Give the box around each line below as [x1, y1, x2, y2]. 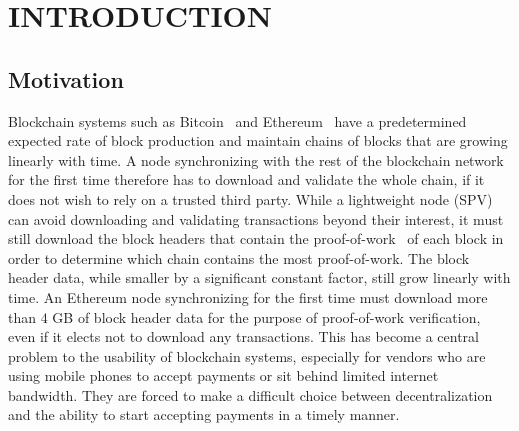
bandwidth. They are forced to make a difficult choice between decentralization [8, 384, 493, 405]
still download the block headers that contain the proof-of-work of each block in [8, 228, 504, 249]
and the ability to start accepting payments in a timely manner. [8, 404, 400, 425]
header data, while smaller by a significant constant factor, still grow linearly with [8, 267, 511, 288]
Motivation [8, 63, 124, 94]
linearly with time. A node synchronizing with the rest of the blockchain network [8, 149, 504, 170]
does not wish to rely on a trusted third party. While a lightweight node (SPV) [8, 188, 493, 209]
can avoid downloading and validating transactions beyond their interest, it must [8, 208, 504, 229]
